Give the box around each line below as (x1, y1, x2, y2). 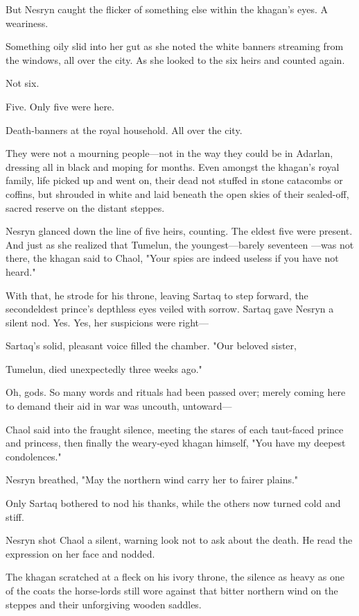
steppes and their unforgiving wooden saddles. (6, 597, 202, 611)
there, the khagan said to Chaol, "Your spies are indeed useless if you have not (6, 251, 339, 265)
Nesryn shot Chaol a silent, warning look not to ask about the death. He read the (6, 533, 353, 547)
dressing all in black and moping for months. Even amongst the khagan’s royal (6, 159, 340, 174)
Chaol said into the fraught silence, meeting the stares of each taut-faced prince (6, 422, 344, 436)
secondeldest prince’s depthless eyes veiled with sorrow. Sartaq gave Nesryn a (6, 301, 334, 316)
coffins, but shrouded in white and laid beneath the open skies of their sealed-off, (6, 186, 349, 201)
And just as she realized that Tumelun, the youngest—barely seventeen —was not (6, 237, 354, 251)
